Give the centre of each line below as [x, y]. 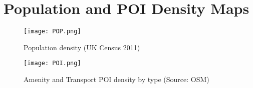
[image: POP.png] [52, 32]
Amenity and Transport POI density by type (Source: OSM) [116, 79]
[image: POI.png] [52, 63]
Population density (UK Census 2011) [82, 47]
